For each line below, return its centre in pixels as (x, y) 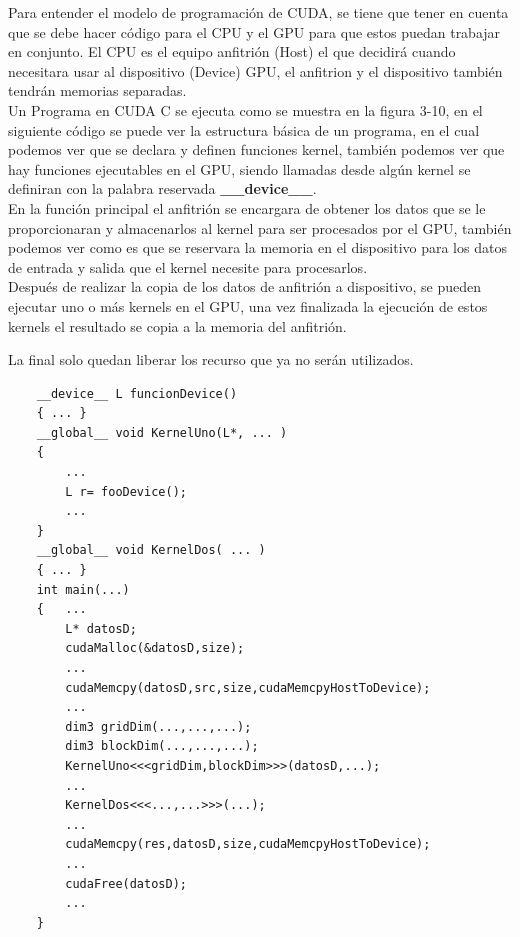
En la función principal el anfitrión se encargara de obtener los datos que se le (247, 207)
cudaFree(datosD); (126, 883)
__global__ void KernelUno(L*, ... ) (162, 432)
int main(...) (83, 589)
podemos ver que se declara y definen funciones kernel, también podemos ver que (256, 149)
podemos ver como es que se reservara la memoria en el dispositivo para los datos (257, 247)
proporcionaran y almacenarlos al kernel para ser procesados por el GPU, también (260, 227)
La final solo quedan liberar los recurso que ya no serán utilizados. (211, 359)
